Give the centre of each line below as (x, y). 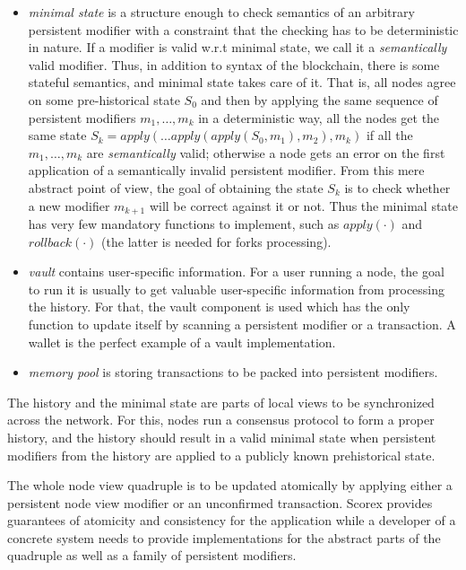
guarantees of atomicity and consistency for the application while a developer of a (232, 520)
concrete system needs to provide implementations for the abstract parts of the (224, 537)
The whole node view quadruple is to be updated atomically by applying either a (230, 485)
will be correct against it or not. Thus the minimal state (304, 205)
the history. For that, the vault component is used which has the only (219, 307)
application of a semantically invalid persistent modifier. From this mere (226, 170)
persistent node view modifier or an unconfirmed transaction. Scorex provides (220, 502)
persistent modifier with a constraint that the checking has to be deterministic (243, 29)
